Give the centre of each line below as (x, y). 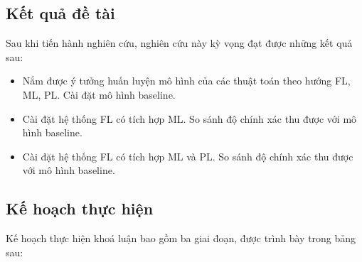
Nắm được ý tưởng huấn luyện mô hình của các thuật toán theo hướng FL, (186, 81)
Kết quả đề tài (60, 13)
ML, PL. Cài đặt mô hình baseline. (99, 94)
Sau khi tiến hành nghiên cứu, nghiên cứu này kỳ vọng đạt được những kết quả (179, 43)
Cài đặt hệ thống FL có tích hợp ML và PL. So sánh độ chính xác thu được (188, 156)
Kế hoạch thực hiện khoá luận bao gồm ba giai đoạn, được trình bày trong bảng (181, 238)
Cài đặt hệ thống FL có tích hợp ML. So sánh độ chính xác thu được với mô (190, 118)
